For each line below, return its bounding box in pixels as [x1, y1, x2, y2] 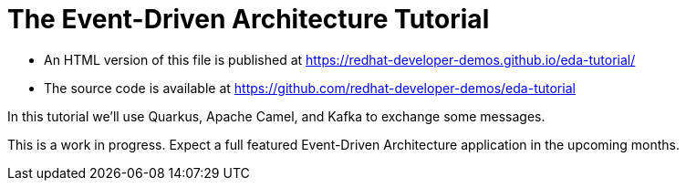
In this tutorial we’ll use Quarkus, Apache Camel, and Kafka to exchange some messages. [7, 108, 546, 124]
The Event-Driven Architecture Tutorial [7, 4, 490, 35]
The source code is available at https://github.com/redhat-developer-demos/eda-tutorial [44, 79, 576, 96]
